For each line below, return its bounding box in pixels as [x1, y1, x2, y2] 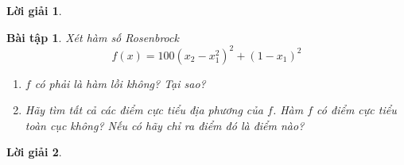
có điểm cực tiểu [317, 102, 397, 118]
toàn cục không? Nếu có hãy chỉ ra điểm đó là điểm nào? [25, 117, 305, 133]
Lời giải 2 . [6, 144, 62, 160]
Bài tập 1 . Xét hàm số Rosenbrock [6, 29, 179, 45]
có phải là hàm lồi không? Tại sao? [34, 75, 206, 91]
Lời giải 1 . [6, 2, 62, 18]
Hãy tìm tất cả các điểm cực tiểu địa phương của [25, 102, 263, 118]
